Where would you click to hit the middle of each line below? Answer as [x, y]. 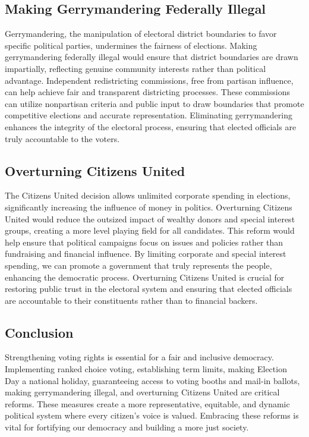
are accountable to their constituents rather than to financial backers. [131, 300]
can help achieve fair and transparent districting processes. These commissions [147, 92]
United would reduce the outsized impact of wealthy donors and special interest [150, 218]
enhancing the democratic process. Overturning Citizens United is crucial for [145, 277]
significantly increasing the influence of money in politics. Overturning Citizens [149, 207]
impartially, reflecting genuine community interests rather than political [135, 68]
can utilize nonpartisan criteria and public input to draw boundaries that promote [154, 103]
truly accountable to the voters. [62, 138]
